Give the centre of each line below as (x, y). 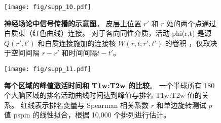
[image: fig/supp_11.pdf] (48, 69)
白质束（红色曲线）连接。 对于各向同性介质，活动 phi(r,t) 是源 (108, 33)
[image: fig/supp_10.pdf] (48, 7)
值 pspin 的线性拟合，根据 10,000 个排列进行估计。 (87, 115)
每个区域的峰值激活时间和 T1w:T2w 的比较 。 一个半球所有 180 (109, 85)
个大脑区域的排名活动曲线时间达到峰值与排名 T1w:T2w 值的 (103, 95)
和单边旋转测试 (181, 105)
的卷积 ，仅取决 (191, 43)
